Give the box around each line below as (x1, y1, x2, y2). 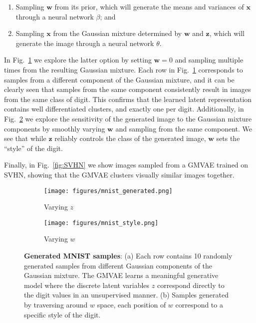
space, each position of (97, 299, 166, 309)
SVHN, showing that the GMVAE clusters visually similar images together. (4, 169, 235, 179)
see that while (4, 133, 46, 143)
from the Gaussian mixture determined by (53, 28, 182, 38)
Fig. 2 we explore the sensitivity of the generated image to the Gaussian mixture (4, 113, 252, 123)
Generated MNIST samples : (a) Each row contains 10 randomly (24, 250, 233, 260)
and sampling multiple (175, 54, 244, 65)
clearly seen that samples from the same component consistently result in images (4, 84, 251, 94)
